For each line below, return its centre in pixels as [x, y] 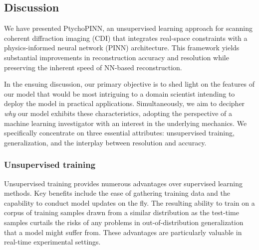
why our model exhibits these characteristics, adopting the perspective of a [118, 113]
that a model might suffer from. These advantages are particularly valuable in [123, 232]
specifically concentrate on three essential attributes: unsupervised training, [119, 133]
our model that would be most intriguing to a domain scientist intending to [120, 93]
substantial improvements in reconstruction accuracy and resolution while [117, 57]
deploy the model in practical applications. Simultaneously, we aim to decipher [125, 103]
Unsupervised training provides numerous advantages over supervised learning [124, 183]
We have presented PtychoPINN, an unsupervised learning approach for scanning [128, 28]
